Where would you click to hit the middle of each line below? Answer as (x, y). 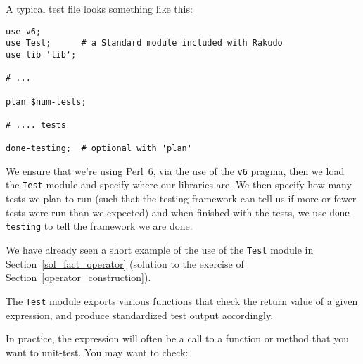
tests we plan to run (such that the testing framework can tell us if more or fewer (181, 199)
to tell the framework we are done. (118, 226)
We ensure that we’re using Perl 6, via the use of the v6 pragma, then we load (175, 170)
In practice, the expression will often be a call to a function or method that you (177, 338)
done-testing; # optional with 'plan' (99, 149)
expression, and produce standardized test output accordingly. (140, 314)
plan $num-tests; (46, 102)
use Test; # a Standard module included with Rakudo (144, 43)
